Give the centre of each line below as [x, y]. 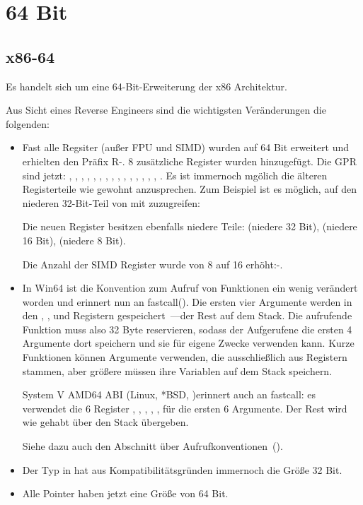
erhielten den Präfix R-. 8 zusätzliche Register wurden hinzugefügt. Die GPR [189, 161]
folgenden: [28, 123]
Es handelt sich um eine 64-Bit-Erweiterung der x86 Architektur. [146, 86]
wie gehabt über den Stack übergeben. [105, 422]
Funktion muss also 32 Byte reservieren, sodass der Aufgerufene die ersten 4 [187, 329]
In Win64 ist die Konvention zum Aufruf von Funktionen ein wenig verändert [190, 288]
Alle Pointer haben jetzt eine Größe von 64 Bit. [125, 493]
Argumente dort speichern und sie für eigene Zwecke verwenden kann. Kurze [188, 343]
